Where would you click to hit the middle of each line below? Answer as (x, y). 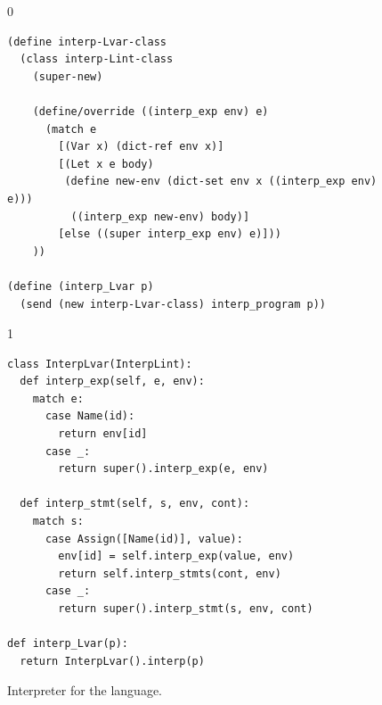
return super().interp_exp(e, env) (163, 469)
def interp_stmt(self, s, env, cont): (135, 504)
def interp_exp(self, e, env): (112, 382)
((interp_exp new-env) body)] (160, 216)
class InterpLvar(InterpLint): (100, 364)
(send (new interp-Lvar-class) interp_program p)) (173, 304)
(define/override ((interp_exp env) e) (150, 111)
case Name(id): (90, 416)
